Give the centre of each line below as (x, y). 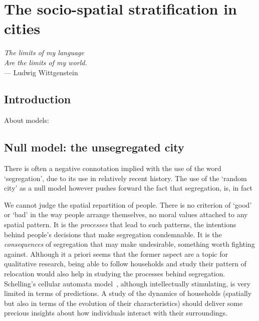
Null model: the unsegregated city (94, 147)
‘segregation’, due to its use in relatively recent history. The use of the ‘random (125, 178)
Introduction (38, 99)
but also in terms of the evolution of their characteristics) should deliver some (123, 303)
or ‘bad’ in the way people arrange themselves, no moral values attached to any (126, 214)
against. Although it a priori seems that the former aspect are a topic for (116, 254)
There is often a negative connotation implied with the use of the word (113, 168)
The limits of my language (44, 52)
